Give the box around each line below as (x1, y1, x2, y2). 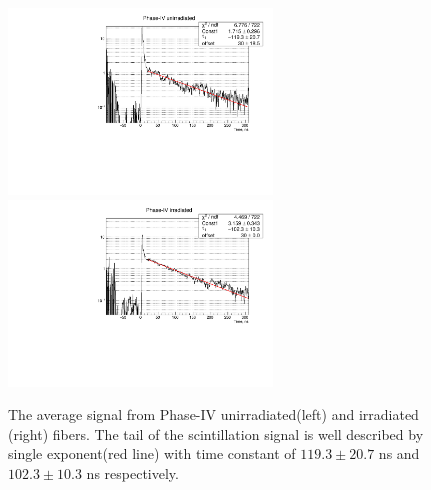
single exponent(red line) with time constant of (8, 443, 296, 464)
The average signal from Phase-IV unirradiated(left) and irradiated (8, 404, 419, 425)
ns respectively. (86, 462, 179, 483)
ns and (378, 443, 420, 464)
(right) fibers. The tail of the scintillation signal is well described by (8, 423, 424, 444)
